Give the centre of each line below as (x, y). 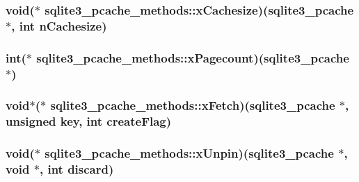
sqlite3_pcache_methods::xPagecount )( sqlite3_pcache (193, 57)
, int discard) (77, 169)
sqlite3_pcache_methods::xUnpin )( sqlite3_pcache (189, 153)
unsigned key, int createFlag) (89, 121)
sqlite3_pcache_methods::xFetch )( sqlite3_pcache (193, 105)
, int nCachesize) (59, 25)
